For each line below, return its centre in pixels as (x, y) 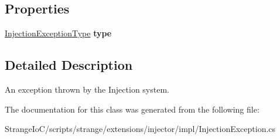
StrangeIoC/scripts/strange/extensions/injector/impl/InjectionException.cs (140, 129)
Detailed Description (69, 65)
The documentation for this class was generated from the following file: (132, 109)
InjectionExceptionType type (58, 33)
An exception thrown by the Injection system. (87, 89)
